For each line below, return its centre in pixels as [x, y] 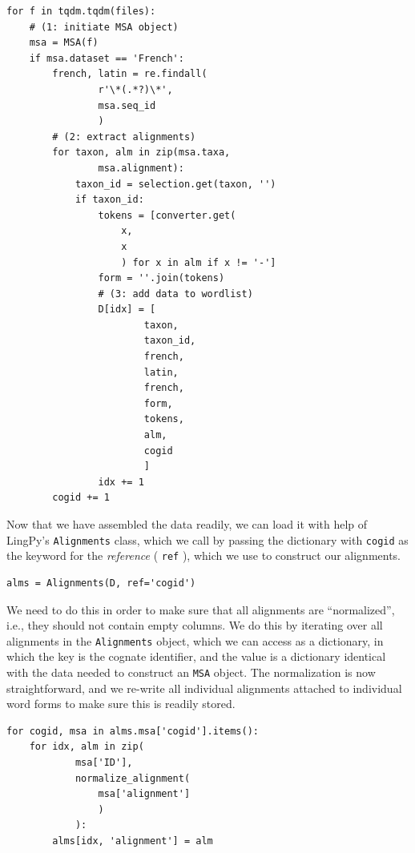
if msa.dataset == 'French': [107, 58]
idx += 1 [121, 482]
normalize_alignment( [133, 778]
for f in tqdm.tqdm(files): [81, 11]
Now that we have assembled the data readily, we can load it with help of [187, 524]
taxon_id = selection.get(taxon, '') [175, 184]
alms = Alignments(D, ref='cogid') [101, 583]
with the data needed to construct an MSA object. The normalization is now [191, 672]
